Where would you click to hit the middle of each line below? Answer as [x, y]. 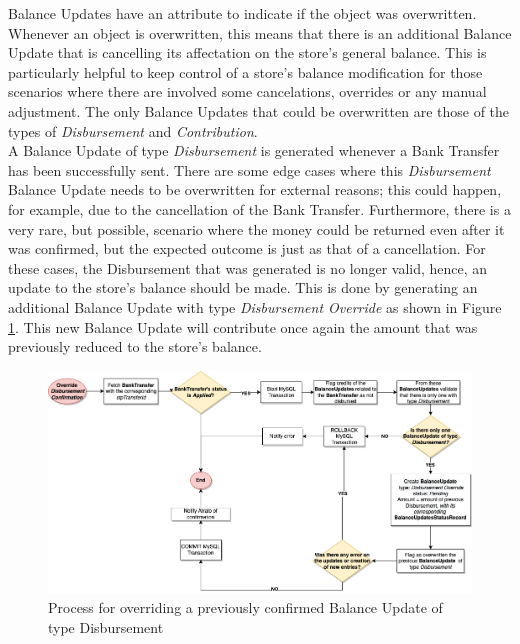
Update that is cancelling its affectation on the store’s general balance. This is [247, 52]
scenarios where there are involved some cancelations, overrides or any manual [247, 91]
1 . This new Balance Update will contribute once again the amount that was [243, 326]
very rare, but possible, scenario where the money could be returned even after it [256, 228]
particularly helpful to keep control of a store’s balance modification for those [245, 71]
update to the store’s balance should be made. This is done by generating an [243, 287]
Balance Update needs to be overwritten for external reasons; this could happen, [255, 189]
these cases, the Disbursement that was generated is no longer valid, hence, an [248, 267]
